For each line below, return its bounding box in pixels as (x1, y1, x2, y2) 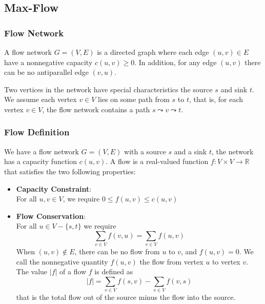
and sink (220, 84, 248, 94)
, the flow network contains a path (42, 104, 150, 114)
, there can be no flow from (74, 246, 160, 257)
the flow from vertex (139, 256, 203, 267)
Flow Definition (4, 126, 70, 138)
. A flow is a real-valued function (106, 156, 209, 167)
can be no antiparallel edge (4, 67, 89, 77)
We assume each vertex (4, 94, 77, 105)
